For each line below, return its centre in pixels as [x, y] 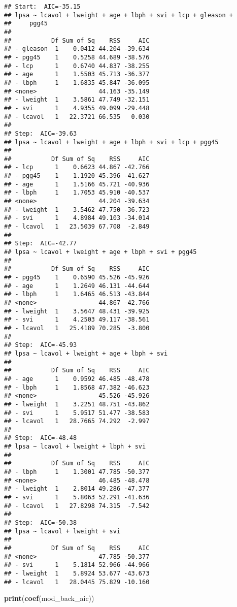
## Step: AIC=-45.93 [41, 345]
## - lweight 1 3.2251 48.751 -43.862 [77, 404]
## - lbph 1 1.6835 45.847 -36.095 [77, 83]
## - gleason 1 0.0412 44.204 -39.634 [77, 49]
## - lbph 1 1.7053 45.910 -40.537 [77, 193]
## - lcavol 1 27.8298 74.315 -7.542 [77, 506]
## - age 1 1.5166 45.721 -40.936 [77, 184]
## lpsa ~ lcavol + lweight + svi [62, 531]
